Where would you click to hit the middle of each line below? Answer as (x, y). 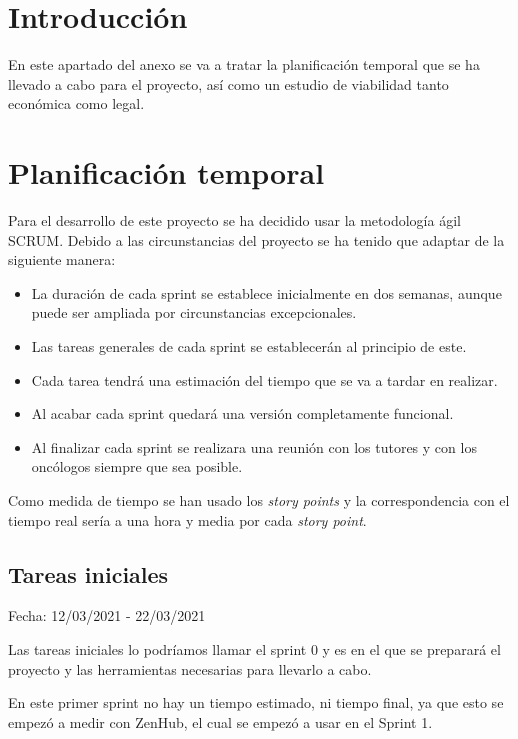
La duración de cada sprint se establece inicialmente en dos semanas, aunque (266, 292)
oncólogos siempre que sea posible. (137, 466)
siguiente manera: (62, 259)
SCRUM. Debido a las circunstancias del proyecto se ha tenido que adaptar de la (256, 239)
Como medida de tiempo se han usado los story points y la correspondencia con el (259, 499)
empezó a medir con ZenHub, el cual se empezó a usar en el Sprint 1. (220, 721)
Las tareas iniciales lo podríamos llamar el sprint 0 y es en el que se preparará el (254, 648)
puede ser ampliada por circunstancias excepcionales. (194, 312)
